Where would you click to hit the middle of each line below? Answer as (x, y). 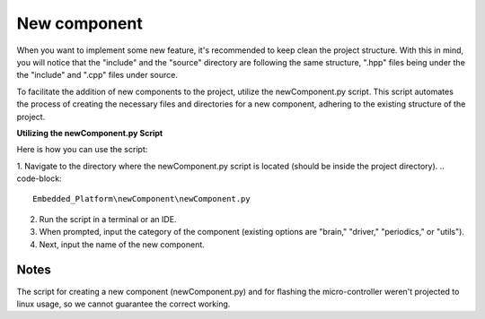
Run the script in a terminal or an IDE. (108, 219)
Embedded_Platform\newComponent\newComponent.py (141, 199)
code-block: (39, 178)
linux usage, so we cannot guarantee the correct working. (123, 304)
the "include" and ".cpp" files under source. (97, 75)
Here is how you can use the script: (82, 150)
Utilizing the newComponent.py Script (90, 133)
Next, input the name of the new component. (122, 244)
